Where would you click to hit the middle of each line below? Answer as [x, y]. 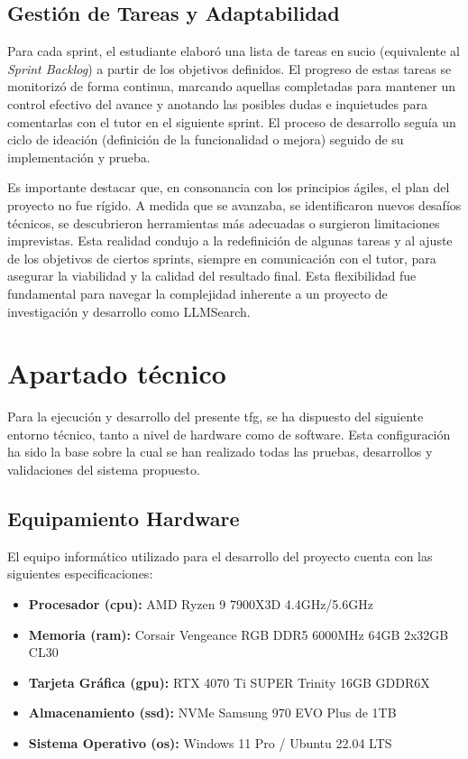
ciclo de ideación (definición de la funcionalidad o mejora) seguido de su [206, 139]
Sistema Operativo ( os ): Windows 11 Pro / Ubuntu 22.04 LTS [210, 742]
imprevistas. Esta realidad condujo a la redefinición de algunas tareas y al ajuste [230, 241]
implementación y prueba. [79, 157]
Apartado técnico [117, 373]
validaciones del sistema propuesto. [104, 470]
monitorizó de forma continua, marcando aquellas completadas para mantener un [231, 86]
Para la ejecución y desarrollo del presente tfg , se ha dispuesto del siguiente [216, 417]
